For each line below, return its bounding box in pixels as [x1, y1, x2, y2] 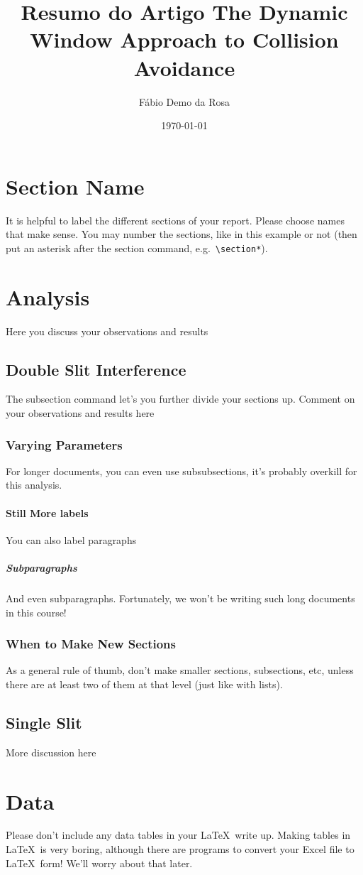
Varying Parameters [6, 435, 123, 453]
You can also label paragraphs [6, 532, 137, 547]
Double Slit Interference [6, 358, 186, 380]
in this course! [6, 604, 67, 619]
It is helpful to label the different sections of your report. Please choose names [6, 212, 345, 227]
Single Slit [6, 711, 82, 733]
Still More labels [6, 505, 89, 520]
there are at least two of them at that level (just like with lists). [6, 676, 283, 691]
